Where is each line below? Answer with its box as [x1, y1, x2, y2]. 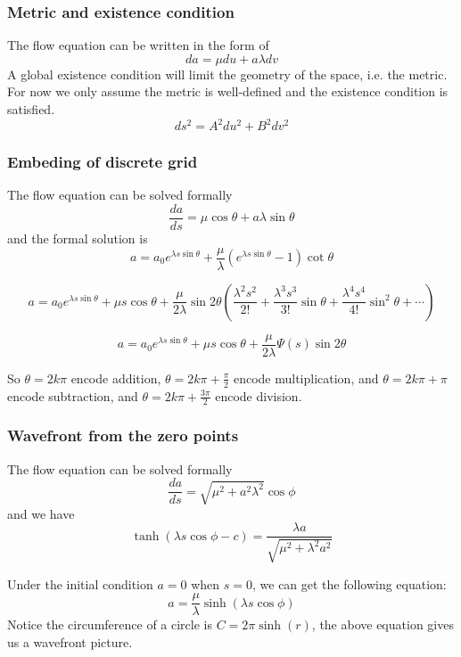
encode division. [215, 386, 302, 405]
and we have [7, 504, 75, 522]
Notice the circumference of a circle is [7, 615, 212, 634]
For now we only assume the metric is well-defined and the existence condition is [7, 82, 449, 101]
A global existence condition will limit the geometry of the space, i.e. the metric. [7, 64, 448, 83]
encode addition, [70, 368, 161, 387]
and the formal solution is [7, 228, 148, 247]
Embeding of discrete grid [7, 151, 198, 173]
